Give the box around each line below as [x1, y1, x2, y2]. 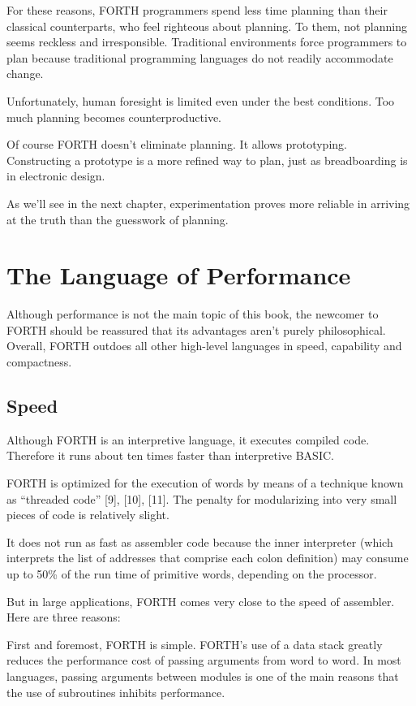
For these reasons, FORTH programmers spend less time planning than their [6, 2, 388, 18]
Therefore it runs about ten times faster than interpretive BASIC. [6, 447, 334, 464]
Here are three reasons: [6, 609, 121, 626]
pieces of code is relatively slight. [6, 506, 169, 523]
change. [6, 65, 44, 82]
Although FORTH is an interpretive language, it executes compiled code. [6, 431, 370, 448]
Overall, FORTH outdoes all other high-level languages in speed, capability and [6, 337, 402, 354]
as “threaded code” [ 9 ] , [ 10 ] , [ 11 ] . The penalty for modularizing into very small [6, 490, 397, 507]
